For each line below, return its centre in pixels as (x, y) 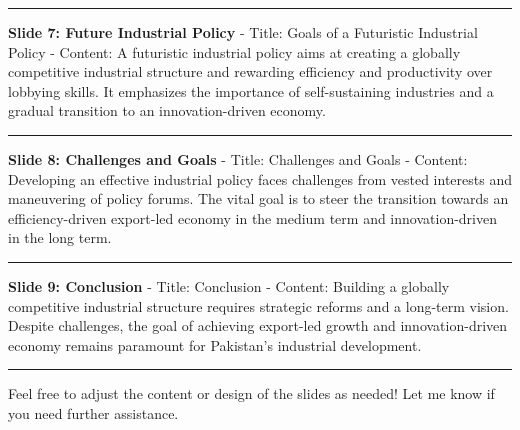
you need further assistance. (93, 412)
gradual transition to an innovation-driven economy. (167, 110)
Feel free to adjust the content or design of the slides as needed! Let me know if (251, 393)
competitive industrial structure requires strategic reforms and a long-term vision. (258, 305)
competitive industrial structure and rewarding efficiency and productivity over (250, 71)
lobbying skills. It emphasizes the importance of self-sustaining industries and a (251, 90)
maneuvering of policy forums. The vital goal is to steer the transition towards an (258, 198)
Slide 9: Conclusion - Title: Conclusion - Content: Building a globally (229, 285)
